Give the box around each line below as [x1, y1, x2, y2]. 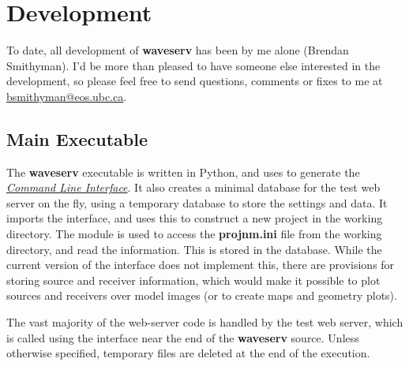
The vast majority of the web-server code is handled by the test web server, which [6, 314, 403, 331]
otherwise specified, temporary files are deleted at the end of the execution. [6, 345, 370, 361]
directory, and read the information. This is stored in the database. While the [6, 241, 382, 257]
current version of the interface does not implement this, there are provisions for [6, 256, 395, 273]
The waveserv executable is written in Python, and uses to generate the [6, 163, 360, 180]
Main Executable [6, 126, 148, 151]
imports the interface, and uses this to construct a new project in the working [6, 210, 383, 226]
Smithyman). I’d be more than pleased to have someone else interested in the [6, 57, 381, 73]
